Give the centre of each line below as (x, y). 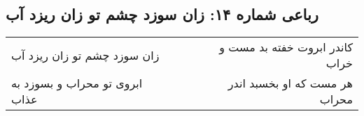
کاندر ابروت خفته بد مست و (286, 47)
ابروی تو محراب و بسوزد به (77, 83)
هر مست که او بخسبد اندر (290, 83)
